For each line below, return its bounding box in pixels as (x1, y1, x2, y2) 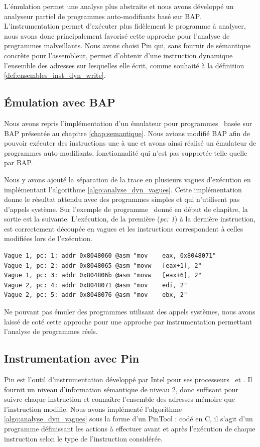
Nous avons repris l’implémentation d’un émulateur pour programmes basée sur (4, 118, 252, 128)
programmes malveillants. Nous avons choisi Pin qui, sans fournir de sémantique (4, 40, 250, 51)
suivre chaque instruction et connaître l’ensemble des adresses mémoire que (4, 394, 235, 404)
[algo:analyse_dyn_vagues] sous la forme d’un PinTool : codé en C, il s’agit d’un (4, 413, 253, 424)
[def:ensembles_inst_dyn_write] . (4, 70, 106, 80)
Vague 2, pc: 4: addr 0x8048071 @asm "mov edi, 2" (4, 281, 188, 289)
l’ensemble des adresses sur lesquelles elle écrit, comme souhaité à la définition (4, 60, 244, 70)
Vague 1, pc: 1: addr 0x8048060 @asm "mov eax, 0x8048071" (4, 252, 216, 260)
